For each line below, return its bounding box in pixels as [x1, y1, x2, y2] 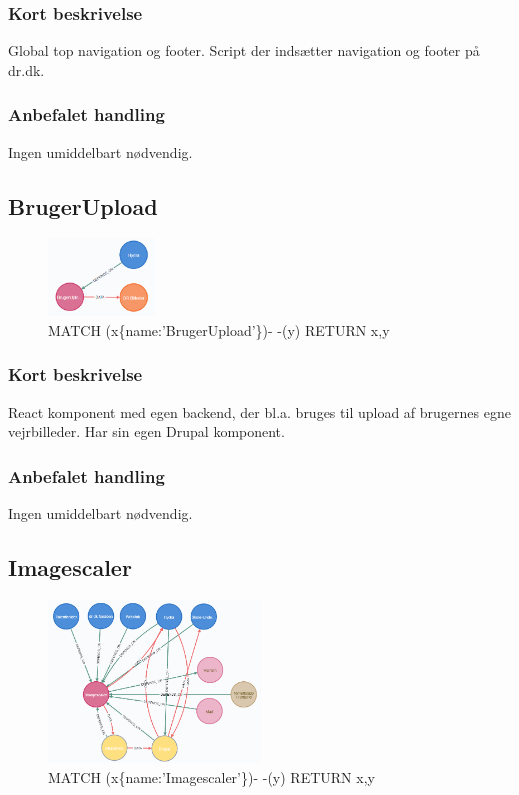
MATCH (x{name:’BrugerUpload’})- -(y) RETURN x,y [48, 319, 390, 340]
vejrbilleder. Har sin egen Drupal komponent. [8, 421, 285, 442]
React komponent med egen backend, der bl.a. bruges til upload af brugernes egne [8, 401, 511, 422]
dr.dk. [8, 59, 45, 80]
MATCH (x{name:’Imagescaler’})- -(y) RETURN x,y [48, 767, 375, 788]
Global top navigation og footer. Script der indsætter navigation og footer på [8, 40, 480, 61]
